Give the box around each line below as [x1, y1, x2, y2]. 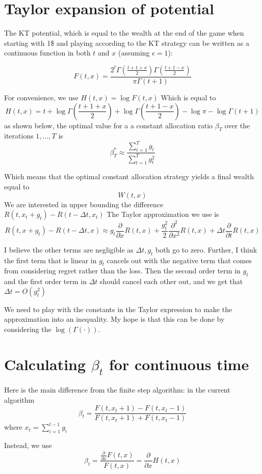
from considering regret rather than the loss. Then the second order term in [4, 265, 241, 276]
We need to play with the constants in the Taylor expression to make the [4, 303, 232, 314]
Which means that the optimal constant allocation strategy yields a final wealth [4, 171, 254, 182]
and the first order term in [4, 276, 87, 287]
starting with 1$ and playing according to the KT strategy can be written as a [4, 37, 250, 48]
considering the [4, 323, 51, 334]
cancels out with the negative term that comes [107, 255, 252, 265]
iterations [4, 130, 34, 141]
